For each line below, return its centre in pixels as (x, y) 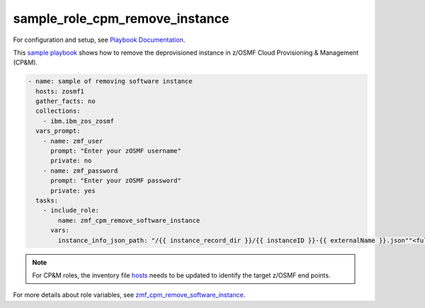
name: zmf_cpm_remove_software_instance (129, 220)
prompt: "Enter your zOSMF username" (116, 151)
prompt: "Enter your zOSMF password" (116, 181)
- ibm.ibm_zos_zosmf (79, 121)
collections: (58, 111)
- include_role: (71, 210)
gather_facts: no (66, 101)
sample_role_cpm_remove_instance (121, 18)
